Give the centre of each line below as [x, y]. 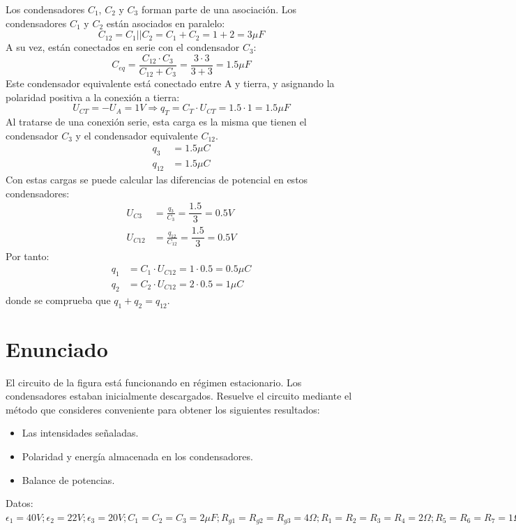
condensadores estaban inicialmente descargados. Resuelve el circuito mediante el [179, 396]
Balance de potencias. [68, 479]
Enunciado [57, 348]
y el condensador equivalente [137, 135]
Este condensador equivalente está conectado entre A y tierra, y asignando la [170, 83]
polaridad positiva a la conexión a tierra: [93, 97]
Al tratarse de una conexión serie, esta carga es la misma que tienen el [156, 122]
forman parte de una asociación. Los [219, 9]
